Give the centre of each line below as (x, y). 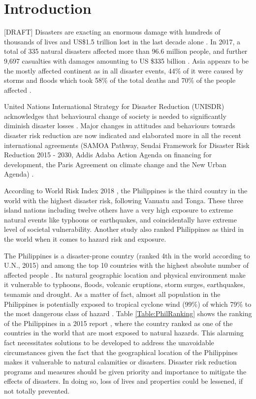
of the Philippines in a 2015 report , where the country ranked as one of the (118, 323)
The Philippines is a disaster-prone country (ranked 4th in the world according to (127, 255)
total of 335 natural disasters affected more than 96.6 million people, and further (126, 51)
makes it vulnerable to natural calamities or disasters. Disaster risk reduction (120, 362)
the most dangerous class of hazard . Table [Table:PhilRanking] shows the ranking (128, 313)
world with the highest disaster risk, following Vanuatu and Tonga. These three (124, 200)
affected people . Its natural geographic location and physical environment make (125, 274)
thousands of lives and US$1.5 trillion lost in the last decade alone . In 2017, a (122, 41)
